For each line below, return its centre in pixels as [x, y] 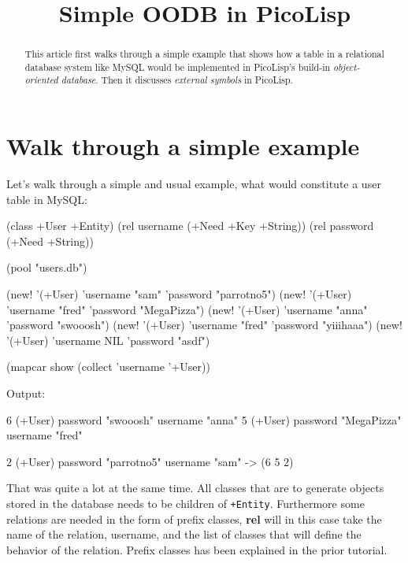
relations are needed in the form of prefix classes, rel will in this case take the [194, 519]
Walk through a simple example [183, 146]
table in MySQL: [47, 199]
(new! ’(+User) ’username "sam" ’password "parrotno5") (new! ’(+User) [179, 294]
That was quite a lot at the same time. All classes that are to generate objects [195, 488]
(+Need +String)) [50, 241]
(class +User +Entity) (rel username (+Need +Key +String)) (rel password [190, 226]
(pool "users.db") [47, 267]
